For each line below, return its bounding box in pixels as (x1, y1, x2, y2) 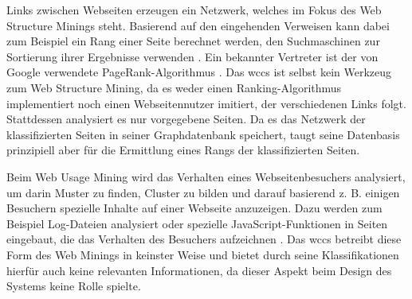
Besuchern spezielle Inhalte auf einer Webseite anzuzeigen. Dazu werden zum (6, 200, 383, 216)
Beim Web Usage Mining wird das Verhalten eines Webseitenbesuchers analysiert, (6, 168, 406, 184)
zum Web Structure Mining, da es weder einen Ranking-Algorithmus (6, 79, 342, 95)
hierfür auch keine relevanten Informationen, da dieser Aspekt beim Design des (6, 262, 392, 278)
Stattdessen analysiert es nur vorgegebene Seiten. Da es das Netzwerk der (6, 111, 366, 127)
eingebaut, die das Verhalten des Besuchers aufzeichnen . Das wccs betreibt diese (6, 231, 402, 247)
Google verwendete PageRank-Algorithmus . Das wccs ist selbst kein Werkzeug (6, 64, 392, 80)
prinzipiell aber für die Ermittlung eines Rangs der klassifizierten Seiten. (6, 142, 360, 158)
